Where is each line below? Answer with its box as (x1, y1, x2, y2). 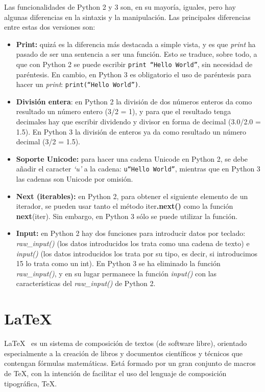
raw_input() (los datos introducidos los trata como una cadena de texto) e (16, 238, 250, 249)
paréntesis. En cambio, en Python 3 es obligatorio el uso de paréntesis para (16, 69, 251, 79)
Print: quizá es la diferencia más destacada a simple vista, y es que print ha (16, 38, 256, 49)
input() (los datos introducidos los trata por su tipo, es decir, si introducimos (16, 248, 258, 258)
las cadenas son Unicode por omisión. (16, 173, 133, 184)
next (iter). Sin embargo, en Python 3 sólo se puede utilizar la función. (16, 210, 238, 221)
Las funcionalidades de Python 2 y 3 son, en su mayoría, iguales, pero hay (4, 2, 236, 12)
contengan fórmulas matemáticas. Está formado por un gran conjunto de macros (4, 358, 256, 368)
